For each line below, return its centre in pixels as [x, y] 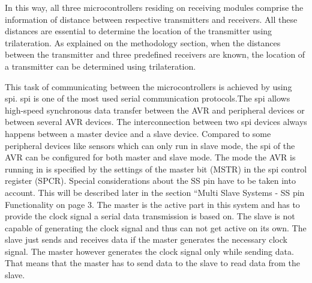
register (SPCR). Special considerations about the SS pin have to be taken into [150, 181]
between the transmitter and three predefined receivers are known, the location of [155, 54]
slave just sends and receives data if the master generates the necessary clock [146, 239]
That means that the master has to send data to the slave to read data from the [153, 263]
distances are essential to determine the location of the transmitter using [139, 31]
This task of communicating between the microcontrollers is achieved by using [148, 86]
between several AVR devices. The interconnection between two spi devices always [156, 122]
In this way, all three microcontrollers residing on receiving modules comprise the [154, 7]
